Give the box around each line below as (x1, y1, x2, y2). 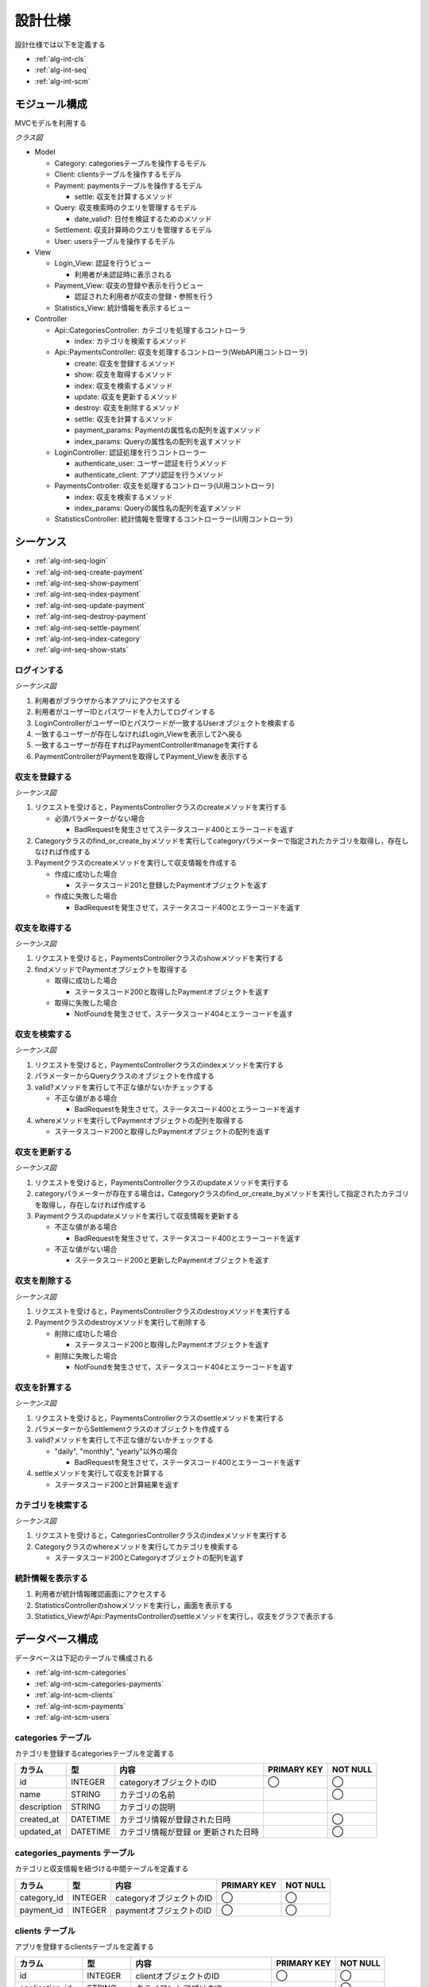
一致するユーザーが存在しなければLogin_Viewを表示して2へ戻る (34, 730, 243, 739)
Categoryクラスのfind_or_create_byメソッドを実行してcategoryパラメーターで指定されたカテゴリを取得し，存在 (34, 835, 402, 846)
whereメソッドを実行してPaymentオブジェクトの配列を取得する (34, 1115, 244, 1125)
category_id (19, 1892, 64, 1903)
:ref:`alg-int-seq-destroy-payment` (34, 612, 149, 622)
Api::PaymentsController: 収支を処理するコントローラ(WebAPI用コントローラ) (54, 347, 308, 357)
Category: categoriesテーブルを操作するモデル (54, 158, 207, 168)
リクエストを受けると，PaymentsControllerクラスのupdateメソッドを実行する (34, 1177, 289, 1187)
